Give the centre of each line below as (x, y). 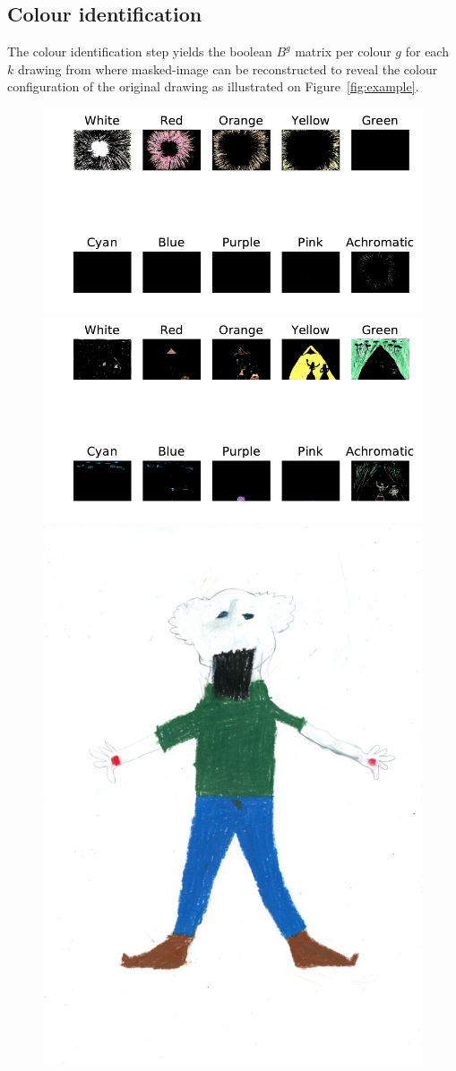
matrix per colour (343, 51)
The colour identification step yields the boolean (140, 51)
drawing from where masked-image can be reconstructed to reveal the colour (228, 69)
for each (427, 51)
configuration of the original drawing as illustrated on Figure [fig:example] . (213, 86)
